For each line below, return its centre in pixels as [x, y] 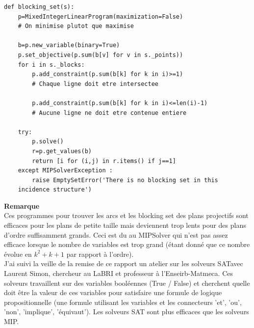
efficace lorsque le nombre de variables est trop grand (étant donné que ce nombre [127, 244]
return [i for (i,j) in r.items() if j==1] [104, 161]
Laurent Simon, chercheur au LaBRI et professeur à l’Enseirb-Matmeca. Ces [118, 273]
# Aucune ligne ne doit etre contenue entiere [109, 113]
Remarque [22, 205]
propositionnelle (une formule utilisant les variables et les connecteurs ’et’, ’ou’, [123, 302]
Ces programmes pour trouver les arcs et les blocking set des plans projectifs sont [126, 215]
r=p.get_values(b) [62, 151]
